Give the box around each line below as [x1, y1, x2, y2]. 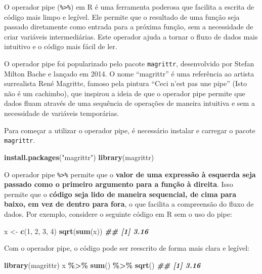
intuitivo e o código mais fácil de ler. [4, 41, 117, 52]
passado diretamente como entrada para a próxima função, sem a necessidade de [4, 21, 253, 32]
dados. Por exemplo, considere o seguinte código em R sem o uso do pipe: [4, 208, 232, 219]
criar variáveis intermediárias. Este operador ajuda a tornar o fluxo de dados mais [4, 31, 258, 42]
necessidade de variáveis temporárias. [4, 108, 119, 119]
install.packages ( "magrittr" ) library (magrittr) [4, 151, 154, 162]
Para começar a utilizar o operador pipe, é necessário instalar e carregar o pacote [4, 125, 255, 135]
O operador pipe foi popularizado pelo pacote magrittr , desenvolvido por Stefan [4, 58, 254, 69]
